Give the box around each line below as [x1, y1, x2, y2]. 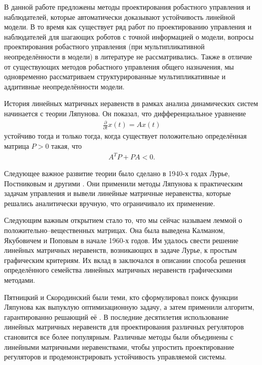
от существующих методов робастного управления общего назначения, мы [4, 61, 234, 72]
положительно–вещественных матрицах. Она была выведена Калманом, [4, 225, 225, 236]
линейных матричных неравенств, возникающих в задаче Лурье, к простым [4, 245, 237, 255]
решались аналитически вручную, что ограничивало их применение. [4, 197, 215, 208]
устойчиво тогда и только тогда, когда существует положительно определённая [4, 130, 247, 141]
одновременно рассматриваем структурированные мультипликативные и [4, 71, 226, 82]
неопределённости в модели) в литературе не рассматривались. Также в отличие [4, 51, 252, 61]
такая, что [51, 140, 82, 151]
